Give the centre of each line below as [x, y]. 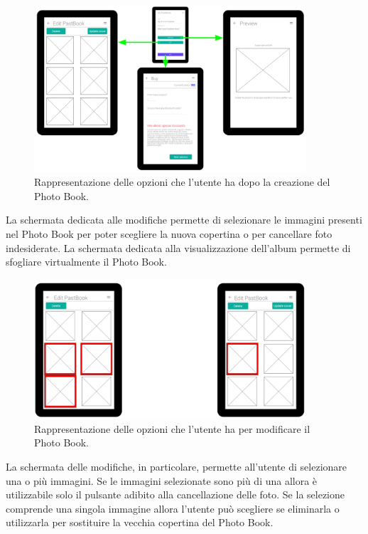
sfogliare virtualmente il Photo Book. [86, 262]
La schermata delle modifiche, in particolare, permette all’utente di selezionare [177, 466]
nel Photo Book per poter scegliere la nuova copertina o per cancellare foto [169, 234]
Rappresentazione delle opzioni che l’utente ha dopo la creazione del [182, 182]
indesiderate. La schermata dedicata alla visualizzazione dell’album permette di [178, 247]
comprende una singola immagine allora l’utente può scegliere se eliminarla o [173, 508]
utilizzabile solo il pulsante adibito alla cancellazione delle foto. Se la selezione [175, 494]
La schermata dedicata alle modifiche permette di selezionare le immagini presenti [184, 220]
